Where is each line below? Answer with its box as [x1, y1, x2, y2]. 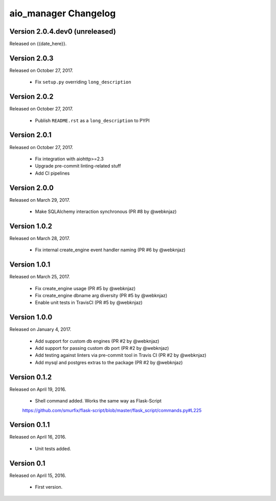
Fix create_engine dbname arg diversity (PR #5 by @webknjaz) [35, 293, 168, 299]
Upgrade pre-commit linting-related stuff [35, 163, 121, 169]
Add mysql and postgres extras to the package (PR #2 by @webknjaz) [35, 359, 183, 365]
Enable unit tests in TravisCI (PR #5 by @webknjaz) [35, 299, 143, 306]
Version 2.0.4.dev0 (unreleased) [9, 27, 116, 36]
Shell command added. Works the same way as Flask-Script [35, 398, 162, 404]
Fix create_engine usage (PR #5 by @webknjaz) [35, 285, 136, 291]
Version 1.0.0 [9, 313, 53, 322]
